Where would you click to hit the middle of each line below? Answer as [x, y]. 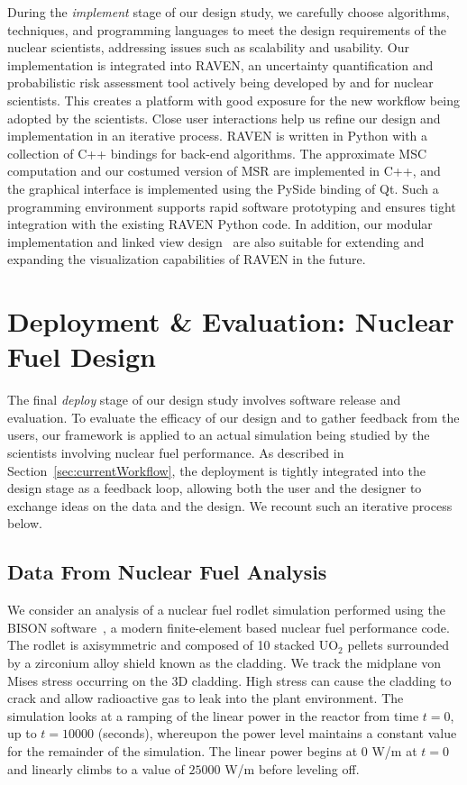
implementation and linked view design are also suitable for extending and [216, 241]
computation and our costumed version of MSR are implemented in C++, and [224, 171]
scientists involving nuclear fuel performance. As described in [176, 452]
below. [25, 523]
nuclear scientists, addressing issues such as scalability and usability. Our [208, 47]
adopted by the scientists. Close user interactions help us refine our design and [224, 118]
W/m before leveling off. [292, 768]
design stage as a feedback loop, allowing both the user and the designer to [215, 488]
